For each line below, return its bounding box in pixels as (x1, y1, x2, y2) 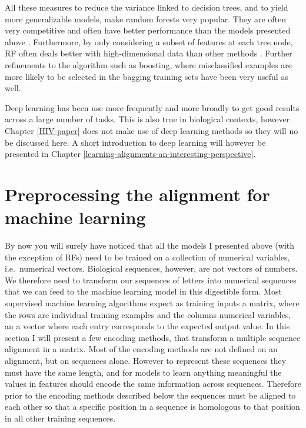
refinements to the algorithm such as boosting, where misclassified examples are (5, 58, 292, 71)
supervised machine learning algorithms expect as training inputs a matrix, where (5, 297, 300, 309)
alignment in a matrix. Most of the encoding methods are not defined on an (5, 343, 278, 355)
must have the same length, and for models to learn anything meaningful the (5, 366, 282, 378)
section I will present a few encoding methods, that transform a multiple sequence (5, 331, 301, 343)
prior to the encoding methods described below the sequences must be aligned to (5, 389, 296, 401)
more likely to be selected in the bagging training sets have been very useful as (5, 70, 288, 82)
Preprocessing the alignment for (5, 182, 270, 206)
